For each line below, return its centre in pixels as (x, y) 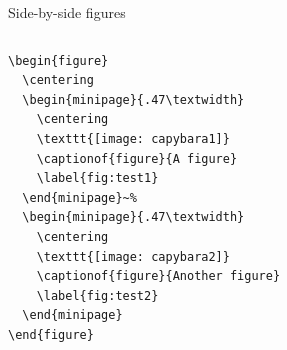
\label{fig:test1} (97, 178)
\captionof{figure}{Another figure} (158, 276)
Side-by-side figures (67, 12)
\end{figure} (51, 334)
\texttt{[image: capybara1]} (133, 138)
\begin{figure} (58, 60)
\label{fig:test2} (97, 295)
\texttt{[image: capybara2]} (133, 256)
